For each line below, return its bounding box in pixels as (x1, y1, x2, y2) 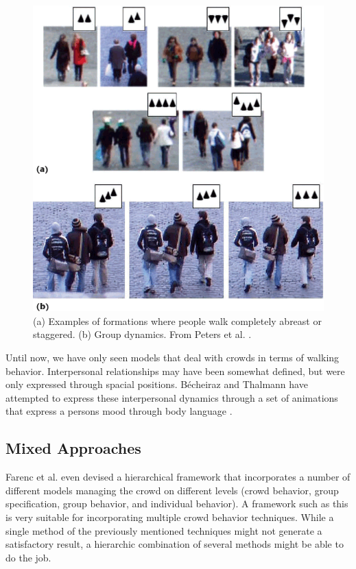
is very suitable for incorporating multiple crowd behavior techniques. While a (5, 510, 334, 524)
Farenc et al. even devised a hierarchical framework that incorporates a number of (5, 470, 351, 484)
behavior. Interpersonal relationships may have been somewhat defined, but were (5, 363, 345, 378)
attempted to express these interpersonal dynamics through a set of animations (5, 390, 338, 404)
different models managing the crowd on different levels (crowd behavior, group (5, 483, 339, 497)
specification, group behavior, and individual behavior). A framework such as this (5, 496, 348, 511)
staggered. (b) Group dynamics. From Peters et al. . (33, 327, 252, 341)
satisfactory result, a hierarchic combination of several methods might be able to (5, 537, 344, 551)
